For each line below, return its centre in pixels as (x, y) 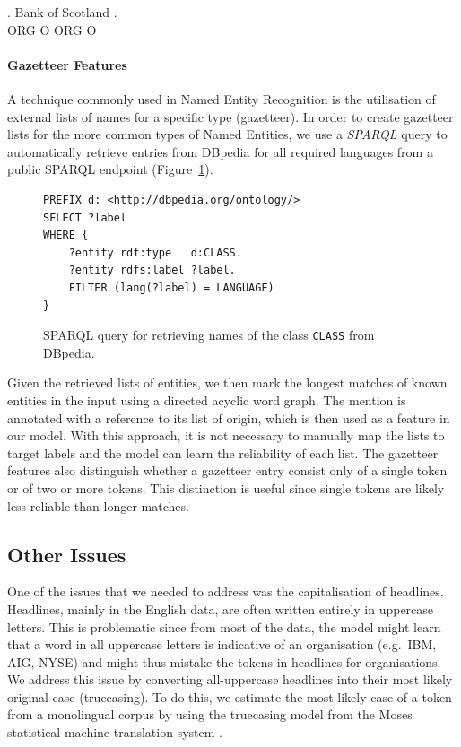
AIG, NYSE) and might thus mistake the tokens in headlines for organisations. (224, 661)
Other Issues (67, 554)
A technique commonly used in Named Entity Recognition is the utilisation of (222, 98)
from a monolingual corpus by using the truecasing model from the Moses (210, 714)
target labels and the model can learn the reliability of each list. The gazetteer (223, 452)
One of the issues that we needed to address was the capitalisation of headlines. (226, 591)
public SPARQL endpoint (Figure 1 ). (110, 169)
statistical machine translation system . (115, 732)
